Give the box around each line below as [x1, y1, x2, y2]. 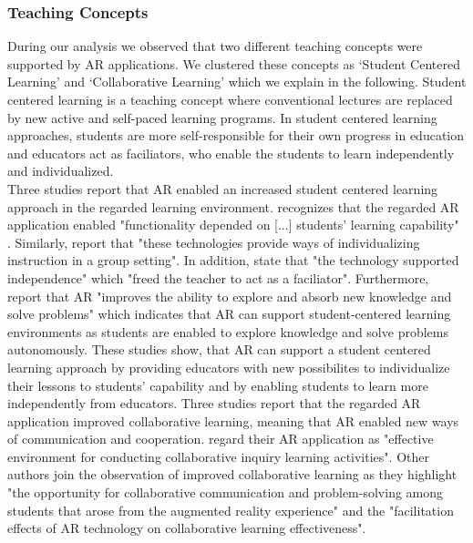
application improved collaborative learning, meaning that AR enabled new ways [7, 411, 459, 430]
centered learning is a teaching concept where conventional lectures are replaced [7, 90, 453, 108]
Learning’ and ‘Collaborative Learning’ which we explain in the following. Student [7, 72, 467, 91]
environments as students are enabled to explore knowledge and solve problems [7, 322, 448, 341]
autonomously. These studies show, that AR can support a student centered [7, 340, 431, 359]
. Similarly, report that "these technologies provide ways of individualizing [7, 232, 420, 251]
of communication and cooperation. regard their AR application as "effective [7, 429, 434, 448]
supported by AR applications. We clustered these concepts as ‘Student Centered [7, 54, 460, 73]
